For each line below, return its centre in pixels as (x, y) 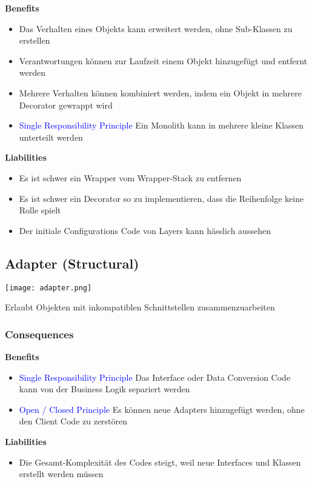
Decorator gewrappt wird (66, 105)
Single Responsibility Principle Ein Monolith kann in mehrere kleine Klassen (161, 125)
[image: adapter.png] (48, 288)
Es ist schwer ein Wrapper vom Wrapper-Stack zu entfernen (130, 177)
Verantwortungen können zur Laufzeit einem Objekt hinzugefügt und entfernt (163, 60)
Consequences (39, 334)
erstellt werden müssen (61, 474)
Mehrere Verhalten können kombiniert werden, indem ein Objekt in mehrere (160, 92)
